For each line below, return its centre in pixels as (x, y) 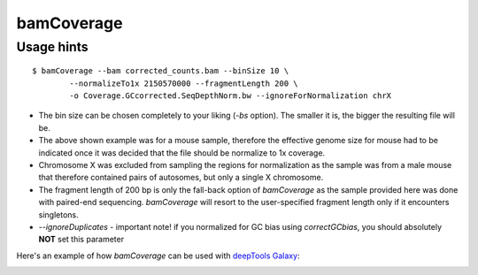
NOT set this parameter (81, 240)
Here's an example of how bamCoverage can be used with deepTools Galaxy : (158, 256)
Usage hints (52, 47)
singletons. (58, 214)
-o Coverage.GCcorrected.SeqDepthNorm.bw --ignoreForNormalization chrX (231, 95)
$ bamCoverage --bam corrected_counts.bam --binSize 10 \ (161, 71)
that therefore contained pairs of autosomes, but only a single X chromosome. (181, 178)
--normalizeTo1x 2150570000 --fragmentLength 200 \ (184, 83)
